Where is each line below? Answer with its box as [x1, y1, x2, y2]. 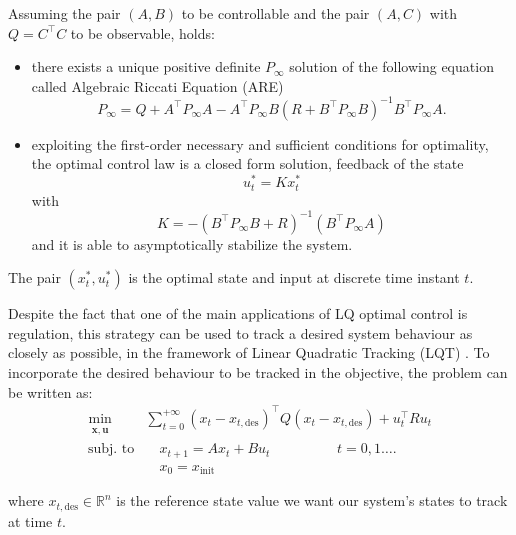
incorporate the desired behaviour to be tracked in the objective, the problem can [8, 362, 508, 383]
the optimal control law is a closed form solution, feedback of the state [31, 153, 464, 174]
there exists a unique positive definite [31, 56, 261, 77]
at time [8, 510, 53, 531]
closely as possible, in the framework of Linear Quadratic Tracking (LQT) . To [8, 342, 490, 363]
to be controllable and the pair [181, 3, 370, 23]
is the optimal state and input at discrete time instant [128, 267, 460, 288]
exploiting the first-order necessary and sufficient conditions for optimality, [31, 133, 489, 154]
